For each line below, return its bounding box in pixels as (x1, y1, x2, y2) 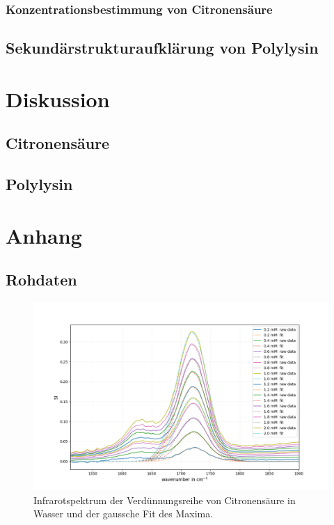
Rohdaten (6, 269, 77, 290)
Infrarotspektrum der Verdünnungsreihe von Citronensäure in (33, 492, 296, 507)
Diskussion (6, 84, 110, 113)
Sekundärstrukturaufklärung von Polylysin (6, 37, 319, 58)
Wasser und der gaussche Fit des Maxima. (33, 506, 214, 521)
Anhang (6, 221, 82, 249)
